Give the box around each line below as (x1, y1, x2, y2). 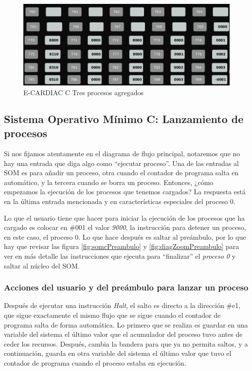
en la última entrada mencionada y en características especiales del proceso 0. (4, 196, 235, 206)
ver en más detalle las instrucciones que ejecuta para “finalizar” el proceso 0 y (4, 250, 236, 261)
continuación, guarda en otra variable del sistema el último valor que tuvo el (4, 348, 232, 358)
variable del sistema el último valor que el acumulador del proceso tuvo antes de (4, 329, 243, 339)
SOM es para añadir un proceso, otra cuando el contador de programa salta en (4, 167, 239, 178)
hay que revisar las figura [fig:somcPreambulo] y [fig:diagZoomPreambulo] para (4, 241, 239, 251)
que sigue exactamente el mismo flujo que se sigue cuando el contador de (4, 309, 221, 320)
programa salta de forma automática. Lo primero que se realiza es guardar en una (4, 319, 248, 330)
